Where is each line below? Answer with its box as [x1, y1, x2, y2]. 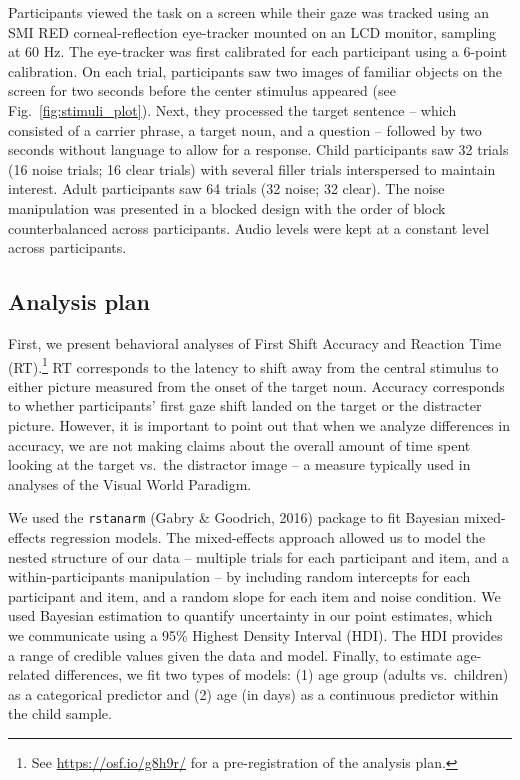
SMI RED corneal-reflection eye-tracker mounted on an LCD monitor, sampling [8, 21, 497, 42]
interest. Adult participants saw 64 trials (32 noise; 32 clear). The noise [8, 178, 445, 199]
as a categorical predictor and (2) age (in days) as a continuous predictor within [8, 683, 499, 704]
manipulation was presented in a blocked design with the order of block [8, 197, 446, 218]
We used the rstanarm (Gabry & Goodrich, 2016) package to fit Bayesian [8, 507, 460, 528]
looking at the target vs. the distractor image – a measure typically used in [8, 454, 471, 475]
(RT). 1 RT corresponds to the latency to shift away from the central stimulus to [8, 353, 499, 377]
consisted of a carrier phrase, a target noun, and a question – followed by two [8, 119, 482, 140]
